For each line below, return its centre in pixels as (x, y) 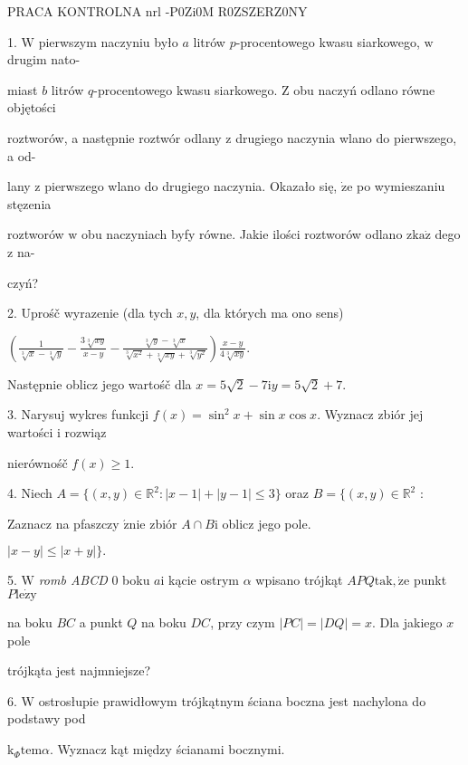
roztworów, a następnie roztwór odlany (115, 137)
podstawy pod (47, 718)
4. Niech (30, 493)
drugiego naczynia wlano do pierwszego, (346, 137)
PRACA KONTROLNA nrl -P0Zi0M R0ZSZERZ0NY (158, 11)
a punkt (101, 622)
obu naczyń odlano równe (364, 89)
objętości (32, 107)
